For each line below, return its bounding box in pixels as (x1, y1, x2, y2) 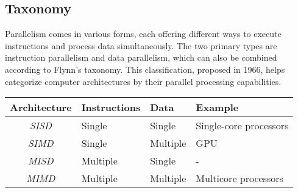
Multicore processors (196, 171, 283, 186)
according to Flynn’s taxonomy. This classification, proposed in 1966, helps (5, 63, 285, 75)
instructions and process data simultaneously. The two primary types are (5, 39, 277, 52)
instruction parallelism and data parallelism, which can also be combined (5, 51, 277, 64)
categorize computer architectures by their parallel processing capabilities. (5, 75, 282, 87)
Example (196, 100, 239, 115)
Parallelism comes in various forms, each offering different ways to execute (5, 27, 282, 40)
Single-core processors (196, 118, 289, 133)
